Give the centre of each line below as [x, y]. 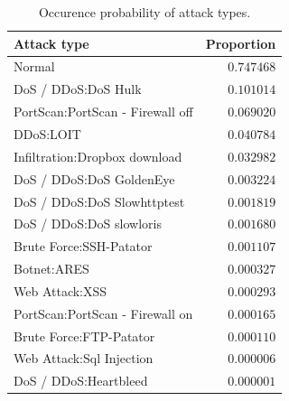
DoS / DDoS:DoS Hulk [78, 89]
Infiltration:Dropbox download [98, 156]
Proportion [241, 43]
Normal [34, 66]
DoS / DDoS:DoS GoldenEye [94, 178]
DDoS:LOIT [47, 133]
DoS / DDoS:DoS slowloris [88, 224]
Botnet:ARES [51, 269]
